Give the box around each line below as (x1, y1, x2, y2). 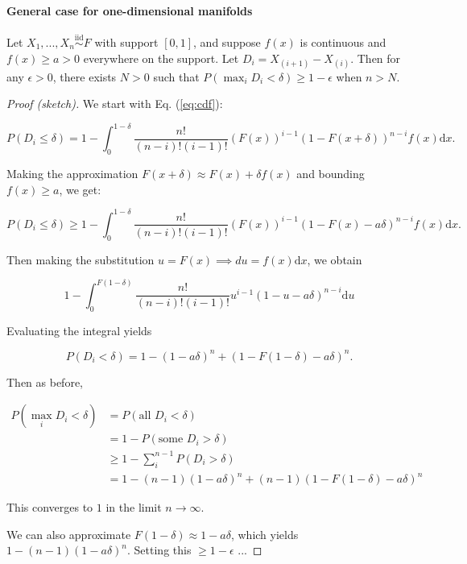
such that (153, 68, 200, 85)
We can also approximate (6, 525, 131, 542)
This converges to (6, 499, 93, 516)
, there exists (52, 68, 117, 85)
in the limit (105, 499, 162, 516)
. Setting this (127, 541, 192, 558)
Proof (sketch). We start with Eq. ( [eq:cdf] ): (6, 95, 223, 112)
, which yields (230, 525, 299, 542)
